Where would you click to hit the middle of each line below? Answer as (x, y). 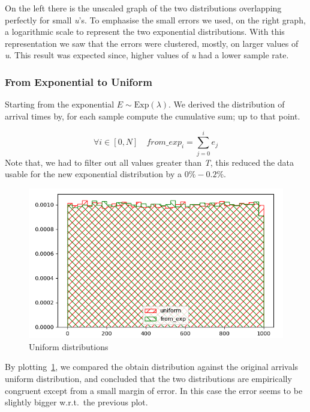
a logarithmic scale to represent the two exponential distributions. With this (145, 32)
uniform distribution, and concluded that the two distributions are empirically (148, 378)
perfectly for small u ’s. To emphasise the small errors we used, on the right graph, (155, 20)
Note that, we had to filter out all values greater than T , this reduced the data (150, 162)
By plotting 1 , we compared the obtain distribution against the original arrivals (152, 367)
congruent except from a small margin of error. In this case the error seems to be (154, 390)
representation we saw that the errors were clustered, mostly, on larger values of (152, 43)
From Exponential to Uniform (79, 81)
